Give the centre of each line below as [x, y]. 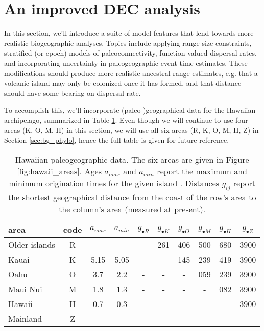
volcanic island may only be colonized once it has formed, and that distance [123, 83]
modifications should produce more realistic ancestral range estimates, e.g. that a [131, 73]
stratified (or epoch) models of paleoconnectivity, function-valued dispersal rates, [130, 53]
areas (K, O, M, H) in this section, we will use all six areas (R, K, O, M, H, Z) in [131, 130]
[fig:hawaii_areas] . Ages [59, 171]
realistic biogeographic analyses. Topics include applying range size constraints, [128, 43]
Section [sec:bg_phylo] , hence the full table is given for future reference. [117, 140]
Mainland [25, 318]
